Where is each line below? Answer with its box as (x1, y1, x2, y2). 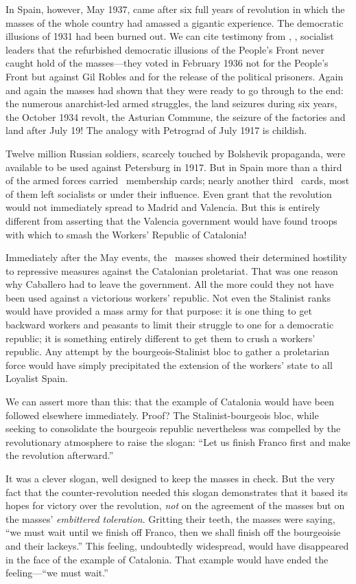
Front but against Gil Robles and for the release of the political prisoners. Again (5, 69, 344, 83)
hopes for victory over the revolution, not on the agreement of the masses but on (5, 498, 345, 513)
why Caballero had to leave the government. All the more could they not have (5, 277, 334, 291)
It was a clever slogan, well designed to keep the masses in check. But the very (5, 471, 335, 485)
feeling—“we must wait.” (5, 565, 108, 580)
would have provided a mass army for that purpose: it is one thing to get (5, 304, 312, 318)
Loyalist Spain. (5, 371, 68, 385)
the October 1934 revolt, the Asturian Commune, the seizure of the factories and (5, 109, 346, 124)
